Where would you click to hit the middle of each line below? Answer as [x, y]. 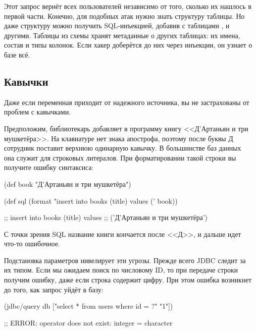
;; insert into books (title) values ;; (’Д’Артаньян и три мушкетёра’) [106, 217]
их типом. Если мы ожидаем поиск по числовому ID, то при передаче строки [121, 270]
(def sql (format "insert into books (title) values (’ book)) [91, 200]
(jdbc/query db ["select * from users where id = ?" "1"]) [88, 306]
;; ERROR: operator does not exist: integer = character [88, 322]
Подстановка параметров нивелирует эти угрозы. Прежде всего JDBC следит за [125, 260]
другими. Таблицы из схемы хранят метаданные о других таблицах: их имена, [122, 35]
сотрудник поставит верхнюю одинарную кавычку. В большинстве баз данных [123, 148]
